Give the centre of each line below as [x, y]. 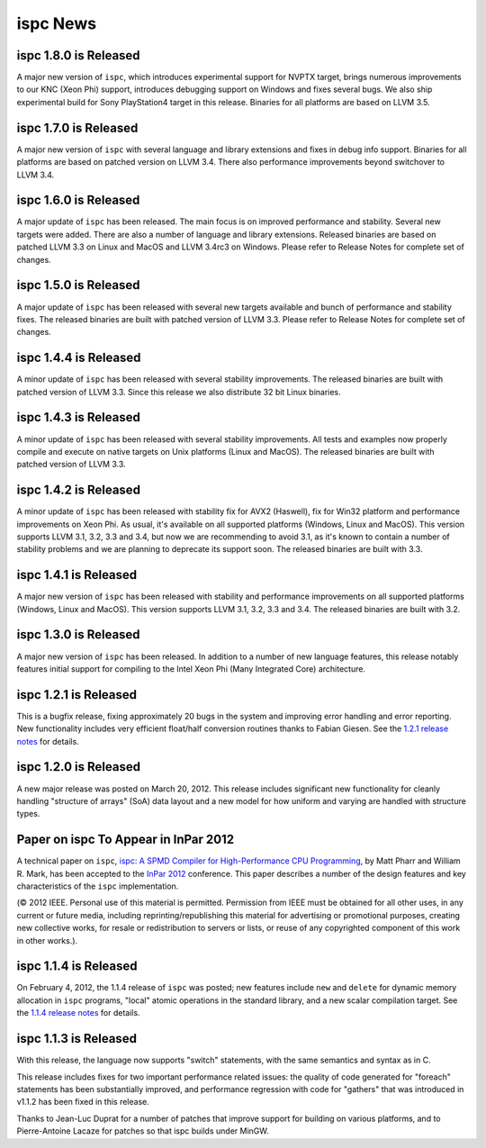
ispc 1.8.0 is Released [78, 55]
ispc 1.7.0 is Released [77, 127]
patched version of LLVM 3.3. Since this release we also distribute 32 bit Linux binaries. [179, 392]
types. [28, 814]
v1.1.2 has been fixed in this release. [83, 1102]
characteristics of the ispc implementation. [98, 886]
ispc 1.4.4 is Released [79, 358]
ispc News [57, 23]
